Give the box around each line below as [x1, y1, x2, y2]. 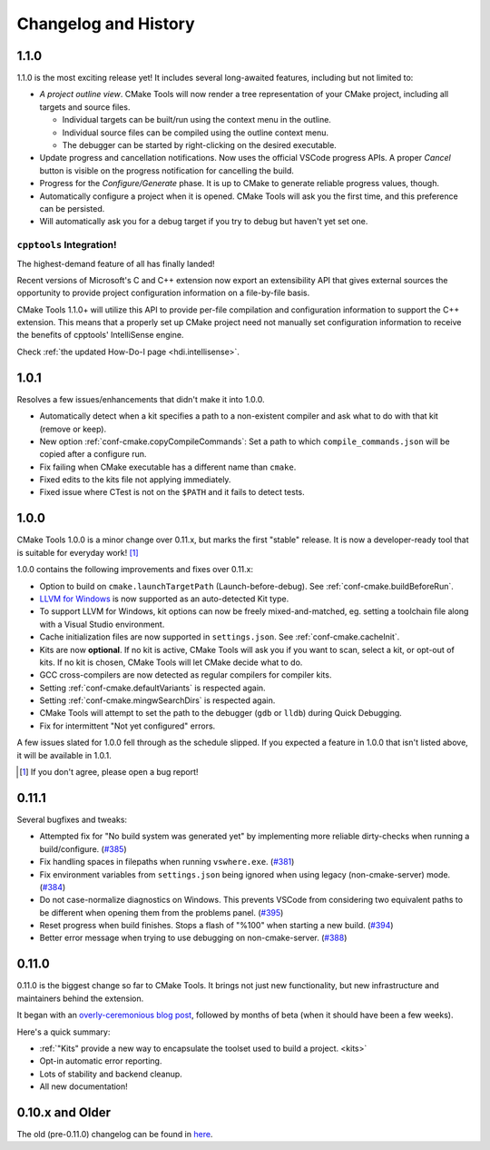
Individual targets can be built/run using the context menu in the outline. [62, 114, 331, 125]
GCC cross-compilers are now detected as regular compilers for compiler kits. [39, 669, 332, 680]
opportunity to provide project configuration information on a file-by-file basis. [16, 287, 310, 299]
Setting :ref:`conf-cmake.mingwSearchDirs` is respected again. [39, 695, 276, 706]
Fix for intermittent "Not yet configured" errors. [39, 720, 216, 731]
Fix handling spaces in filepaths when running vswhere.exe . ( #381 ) [39, 857, 295, 867]
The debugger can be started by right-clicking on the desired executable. [62, 140, 338, 151]
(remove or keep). [39, 423, 107, 434]
